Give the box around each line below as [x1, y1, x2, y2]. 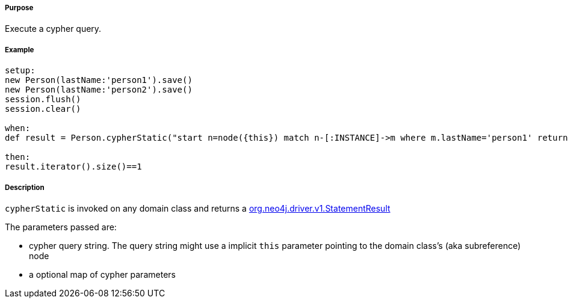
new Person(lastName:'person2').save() [5, 85, 193, 95]
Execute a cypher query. [5, 23, 102, 34]
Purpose [5, 4, 34, 12]
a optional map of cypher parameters [29, 269, 176, 280]
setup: [5, 66, 35, 76]
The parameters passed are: [5, 221, 117, 232]
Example [5, 45, 34, 54]
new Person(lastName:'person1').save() [5, 75, 193, 85]
